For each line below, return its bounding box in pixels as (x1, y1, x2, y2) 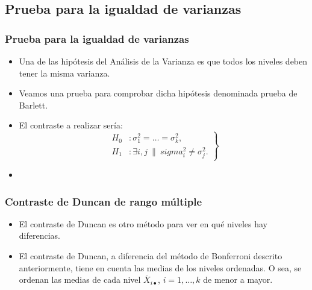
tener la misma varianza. (19, 66, 110, 79)
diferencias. (19, 229, 60, 242)
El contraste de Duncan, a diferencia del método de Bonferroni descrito (19, 250, 282, 262)
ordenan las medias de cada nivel (19, 273, 141, 286)
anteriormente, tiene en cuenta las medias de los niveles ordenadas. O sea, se (19, 261, 302, 274)
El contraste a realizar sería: (19, 119, 123, 131)
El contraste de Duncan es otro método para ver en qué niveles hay (19, 217, 267, 230)
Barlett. (19, 98, 48, 111)
